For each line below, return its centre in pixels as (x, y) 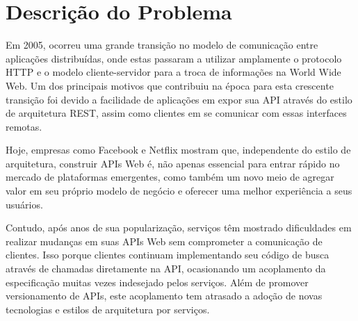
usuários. (24, 204)
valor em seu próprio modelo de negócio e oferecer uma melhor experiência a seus (179, 191)
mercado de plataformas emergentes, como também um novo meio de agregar (170, 177)
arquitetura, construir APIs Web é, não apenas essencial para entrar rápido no (173, 163)
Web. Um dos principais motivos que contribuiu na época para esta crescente (170, 85)
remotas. (24, 126)
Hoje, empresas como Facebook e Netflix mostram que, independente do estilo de (178, 150)
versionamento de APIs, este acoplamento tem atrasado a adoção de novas (164, 296)
